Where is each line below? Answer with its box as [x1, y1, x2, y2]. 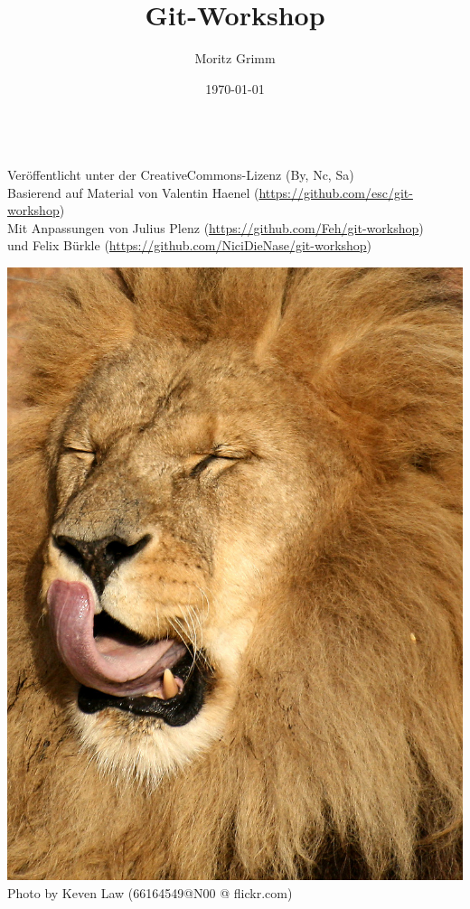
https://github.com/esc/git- [258, 183, 413, 201]
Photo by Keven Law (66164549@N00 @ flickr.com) [7, 883, 293, 902]
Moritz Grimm [194, 49, 276, 68]
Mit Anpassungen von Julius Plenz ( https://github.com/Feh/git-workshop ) [7, 218, 424, 237]
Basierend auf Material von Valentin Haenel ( [7, 183, 259, 201]
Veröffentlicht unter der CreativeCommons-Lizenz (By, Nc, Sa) [7, 164, 354, 183]
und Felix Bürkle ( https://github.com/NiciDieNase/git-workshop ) [7, 236, 372, 255]
